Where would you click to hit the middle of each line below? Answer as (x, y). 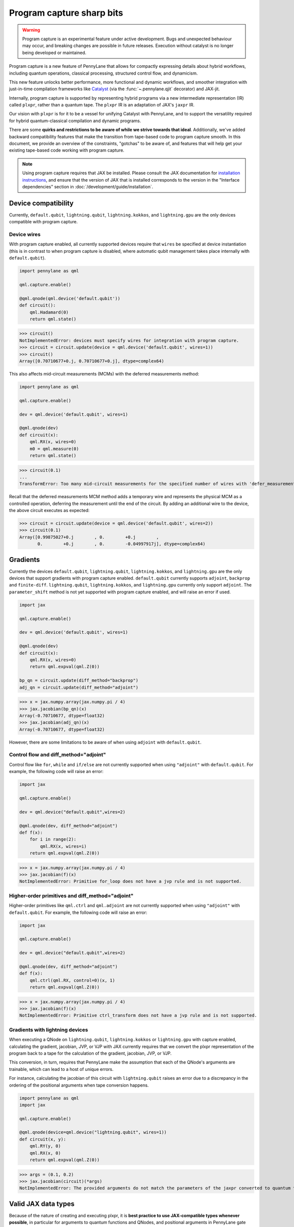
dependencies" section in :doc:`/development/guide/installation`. (88, 187)
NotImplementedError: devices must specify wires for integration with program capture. (129, 340)
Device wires (25, 235)
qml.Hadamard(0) (49, 312)
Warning (31, 30)
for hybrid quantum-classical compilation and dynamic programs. (75, 121)
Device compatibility (41, 203)
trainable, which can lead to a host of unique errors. (61, 1069)
